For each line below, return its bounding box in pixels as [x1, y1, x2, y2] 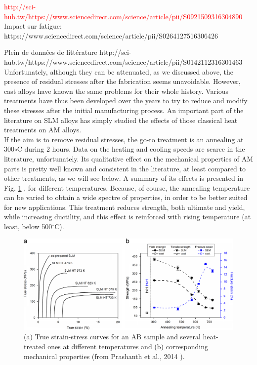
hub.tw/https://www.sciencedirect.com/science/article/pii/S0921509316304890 [4, 11, 243, 21]
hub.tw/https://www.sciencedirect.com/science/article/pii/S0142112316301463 [4, 56, 243, 67]
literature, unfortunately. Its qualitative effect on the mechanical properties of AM [4, 153, 253, 163]
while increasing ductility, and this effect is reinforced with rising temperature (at [4, 211, 251, 222]
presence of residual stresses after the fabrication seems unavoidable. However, [4, 76, 241, 86]
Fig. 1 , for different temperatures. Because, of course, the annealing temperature [4, 182, 250, 193]
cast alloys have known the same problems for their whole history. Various [4, 85, 229, 96]
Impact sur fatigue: [4, 21, 62, 31]
